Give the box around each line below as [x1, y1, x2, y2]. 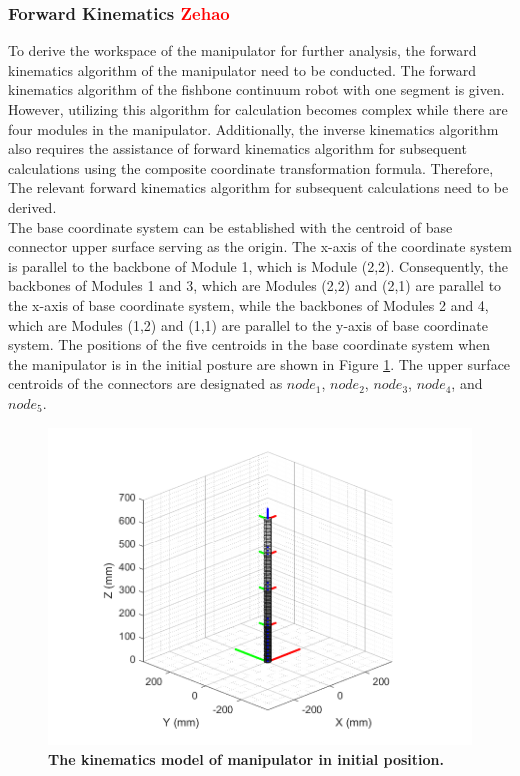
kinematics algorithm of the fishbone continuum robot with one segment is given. [8, 79, 505, 100]
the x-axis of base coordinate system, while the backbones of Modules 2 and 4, [8, 294, 489, 315]
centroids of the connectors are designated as [8, 373, 283, 394]
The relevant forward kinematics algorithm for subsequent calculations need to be [8, 177, 509, 198]
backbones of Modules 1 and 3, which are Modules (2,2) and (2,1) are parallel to [8, 275, 502, 296]
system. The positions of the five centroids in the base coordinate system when [8, 334, 491, 355]
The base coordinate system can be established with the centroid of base [8, 216, 453, 237]
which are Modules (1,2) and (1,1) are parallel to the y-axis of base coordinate [8, 314, 488, 335]
